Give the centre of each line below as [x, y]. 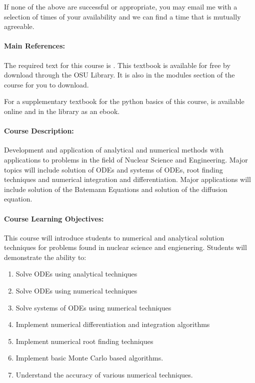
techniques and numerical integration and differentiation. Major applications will [127, 179]
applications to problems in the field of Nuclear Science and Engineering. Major [126, 159]
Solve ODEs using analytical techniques [76, 274]
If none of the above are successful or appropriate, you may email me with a [121, 6]
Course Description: [39, 131]
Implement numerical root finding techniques [84, 341]
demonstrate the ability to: [45, 257]
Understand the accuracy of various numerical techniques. [104, 375]
